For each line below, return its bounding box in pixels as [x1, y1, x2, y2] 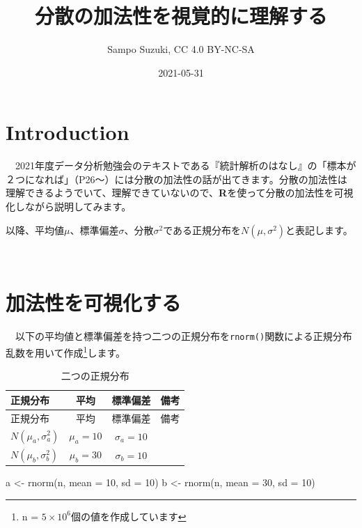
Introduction [6, 118, 129, 146]
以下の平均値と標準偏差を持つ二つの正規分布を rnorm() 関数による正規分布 [15, 329, 352, 343]
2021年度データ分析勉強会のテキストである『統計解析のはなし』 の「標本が [15, 158, 356, 173]
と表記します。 [285, 222, 353, 237]
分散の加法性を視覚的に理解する [34, 1, 327, 30]
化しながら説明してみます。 [6, 199, 132, 214]
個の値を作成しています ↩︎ [71, 508, 187, 523]
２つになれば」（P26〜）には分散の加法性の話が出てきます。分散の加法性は [6, 171, 347, 186]
